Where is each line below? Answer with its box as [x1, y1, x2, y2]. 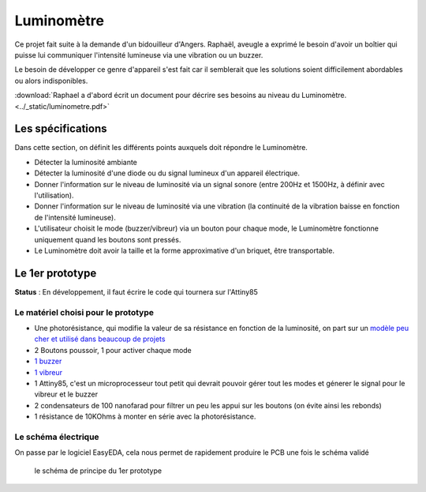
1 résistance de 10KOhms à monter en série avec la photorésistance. [34, 411, 256, 422]
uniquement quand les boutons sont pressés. [34, 235, 181, 244]
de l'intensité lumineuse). [34, 212, 116, 222]
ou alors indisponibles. [14, 76, 88, 85]
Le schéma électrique [14, 431, 99, 442]
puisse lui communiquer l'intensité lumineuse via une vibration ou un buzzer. [14, 50, 263, 59]
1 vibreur [34, 367, 63, 377]
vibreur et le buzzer [34, 389, 99, 399]
